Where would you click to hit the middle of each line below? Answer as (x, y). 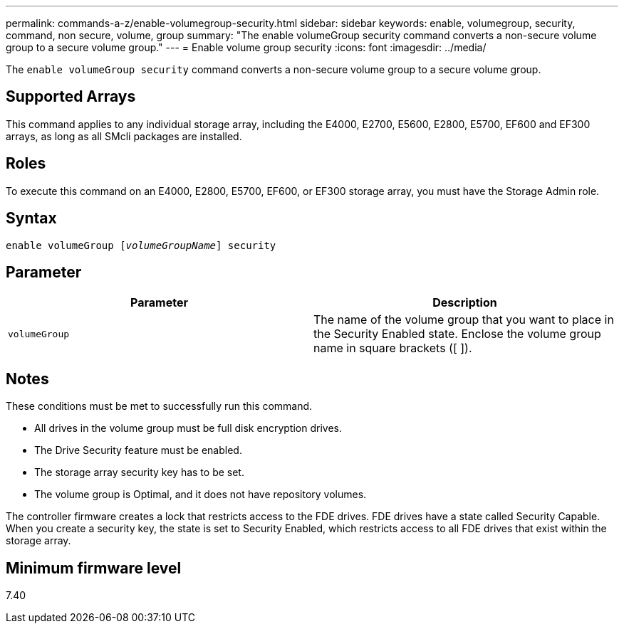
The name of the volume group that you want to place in (464, 320)
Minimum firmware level (94, 568)
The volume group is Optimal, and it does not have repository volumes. (201, 495)
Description (465, 303)
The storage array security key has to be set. (139, 472)
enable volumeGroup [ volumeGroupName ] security (141, 245)
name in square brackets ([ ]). (393, 348)
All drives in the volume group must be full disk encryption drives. (188, 428)
